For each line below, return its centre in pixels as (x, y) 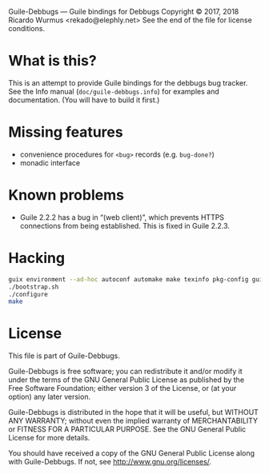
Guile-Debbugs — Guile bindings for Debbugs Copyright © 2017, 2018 (124, 12)
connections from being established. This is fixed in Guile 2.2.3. (125, 225)
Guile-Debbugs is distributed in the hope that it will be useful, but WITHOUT (133, 412)
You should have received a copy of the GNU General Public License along (131, 453)
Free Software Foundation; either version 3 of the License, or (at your (122, 388)
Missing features (66, 132)
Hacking (37, 258)
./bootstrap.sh (34, 287)
